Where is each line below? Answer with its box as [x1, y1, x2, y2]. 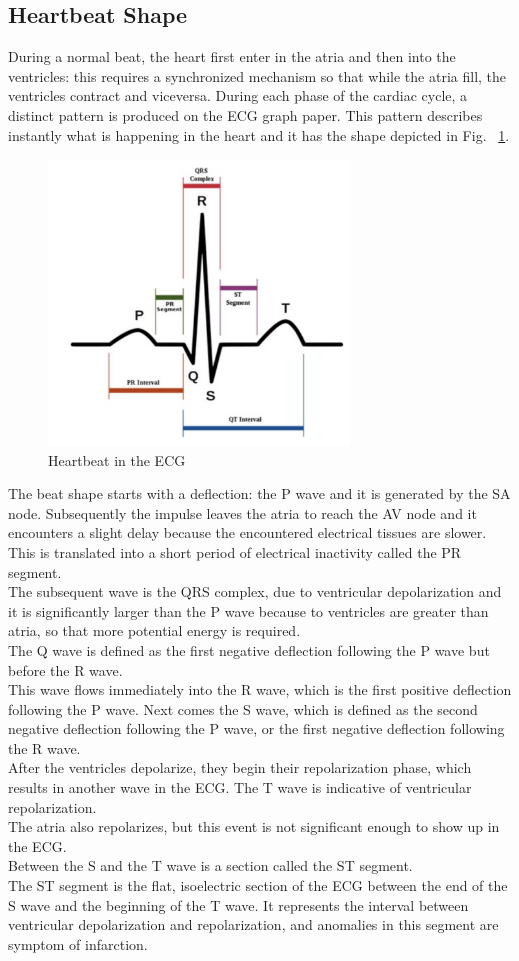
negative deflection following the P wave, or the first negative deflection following [8, 718, 505, 739]
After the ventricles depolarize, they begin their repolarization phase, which [8, 757, 472, 778]
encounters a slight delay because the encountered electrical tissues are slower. [8, 522, 487, 543]
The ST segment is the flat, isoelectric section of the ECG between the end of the [8, 875, 508, 896]
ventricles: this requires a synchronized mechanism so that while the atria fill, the [8, 65, 507, 86]
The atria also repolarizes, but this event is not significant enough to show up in [8, 816, 500, 837]
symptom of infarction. [8, 933, 148, 954]
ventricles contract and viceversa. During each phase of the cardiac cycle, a [8, 85, 468, 106]
